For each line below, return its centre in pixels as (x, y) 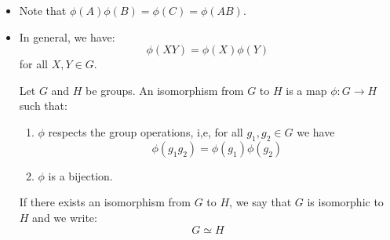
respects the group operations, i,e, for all (146, 131)
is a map (306, 90)
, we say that (261, 202)
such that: (43, 105)
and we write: (65, 217)
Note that (43, 10)
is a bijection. (80, 175)
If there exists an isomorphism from (105, 202)
